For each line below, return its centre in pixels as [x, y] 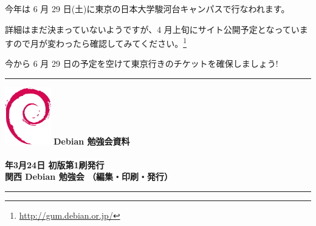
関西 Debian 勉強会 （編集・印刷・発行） [89, 176]
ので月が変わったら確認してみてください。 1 [100, 42]
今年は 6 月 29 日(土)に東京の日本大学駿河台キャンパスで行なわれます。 [147, 9]
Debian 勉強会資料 [92, 141]
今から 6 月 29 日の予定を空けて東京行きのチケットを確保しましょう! [142, 63]
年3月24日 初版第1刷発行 [55, 164]
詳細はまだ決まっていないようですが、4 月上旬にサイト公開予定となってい [152, 29]
